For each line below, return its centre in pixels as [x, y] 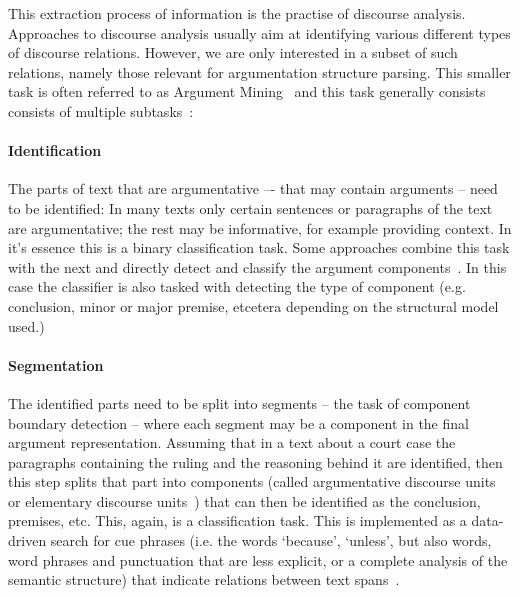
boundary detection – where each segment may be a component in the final [238, 422]
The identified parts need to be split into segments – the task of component [239, 402]
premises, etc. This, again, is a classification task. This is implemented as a [237, 520]
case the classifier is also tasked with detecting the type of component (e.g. [237, 286]
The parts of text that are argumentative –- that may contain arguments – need [253, 188]
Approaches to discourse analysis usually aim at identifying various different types [259, 32]
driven [27, 540]
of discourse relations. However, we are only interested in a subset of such [233, 52]
